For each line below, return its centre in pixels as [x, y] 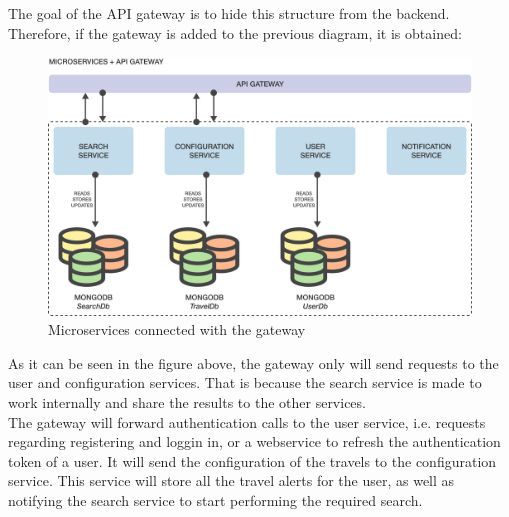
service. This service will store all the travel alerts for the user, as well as [231, 480]
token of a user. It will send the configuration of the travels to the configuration [252, 460]
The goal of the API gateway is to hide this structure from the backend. [229, 13]
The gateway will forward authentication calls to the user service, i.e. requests [247, 421]
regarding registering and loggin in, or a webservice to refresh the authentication [254, 441]
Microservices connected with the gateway [177, 329]
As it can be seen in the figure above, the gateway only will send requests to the [253, 362]
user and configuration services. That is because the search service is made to [245, 382]
